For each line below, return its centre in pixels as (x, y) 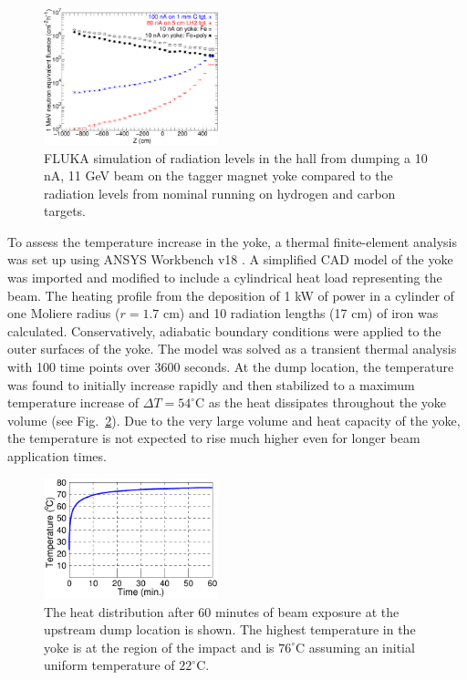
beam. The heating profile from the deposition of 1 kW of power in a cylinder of (231, 295)
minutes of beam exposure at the (307, 611)
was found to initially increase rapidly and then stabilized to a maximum (211, 384)
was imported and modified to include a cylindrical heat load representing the (225, 278)
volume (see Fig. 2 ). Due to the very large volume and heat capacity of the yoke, (234, 420)
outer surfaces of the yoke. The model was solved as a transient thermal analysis (232, 349)
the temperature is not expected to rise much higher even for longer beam (214, 438)
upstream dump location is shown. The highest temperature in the (230, 629)
